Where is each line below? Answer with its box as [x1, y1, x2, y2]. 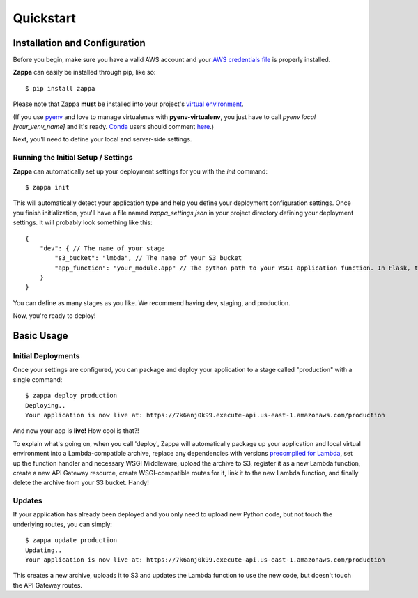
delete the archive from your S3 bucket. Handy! [13, 478, 149, 487]
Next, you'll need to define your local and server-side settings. [13, 135, 192, 144]
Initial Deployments [13, 351, 80, 361]
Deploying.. [25, 401, 66, 409]
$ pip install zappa [25, 84, 95, 92]
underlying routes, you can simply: [13, 520, 113, 528]
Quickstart [13, 10, 77, 26]
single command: [13, 375, 63, 383]
